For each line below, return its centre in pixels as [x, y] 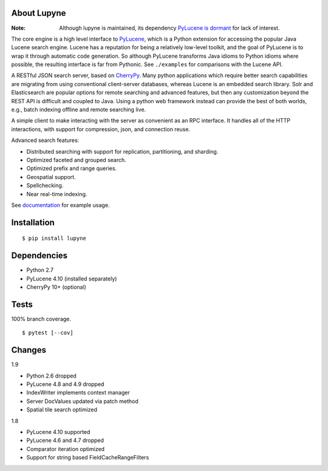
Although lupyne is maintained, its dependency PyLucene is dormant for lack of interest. [169, 28]
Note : [19, 28]
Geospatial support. [51, 177]
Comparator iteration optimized [66, 449]
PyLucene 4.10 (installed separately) [72, 279]
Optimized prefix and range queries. [72, 168]
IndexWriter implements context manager [78, 393]
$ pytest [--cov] [48, 333]
